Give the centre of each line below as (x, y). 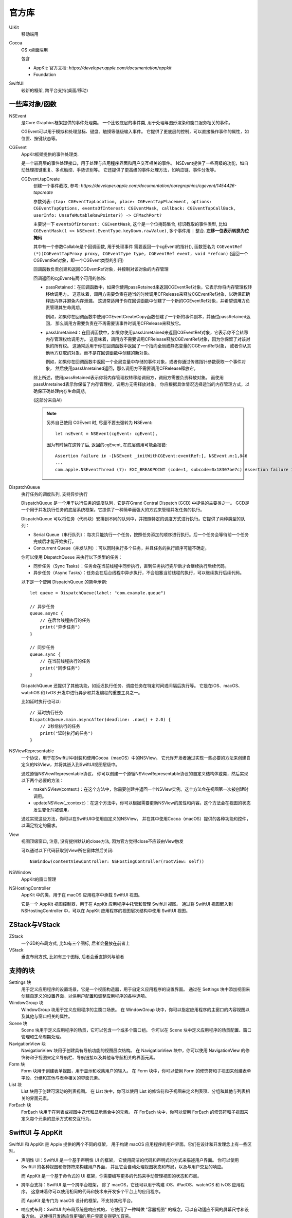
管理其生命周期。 (67, 307)
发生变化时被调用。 (53, 810)
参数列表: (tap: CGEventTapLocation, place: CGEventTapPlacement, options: (123, 201)
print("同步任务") (60, 668)
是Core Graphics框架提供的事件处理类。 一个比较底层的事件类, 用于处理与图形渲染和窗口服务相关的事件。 (127, 122)
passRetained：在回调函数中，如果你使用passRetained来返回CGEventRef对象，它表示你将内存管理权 (147, 287)
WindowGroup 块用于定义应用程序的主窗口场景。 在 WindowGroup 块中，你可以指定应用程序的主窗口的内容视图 (133, 1009)
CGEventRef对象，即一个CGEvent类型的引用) (79, 260)
